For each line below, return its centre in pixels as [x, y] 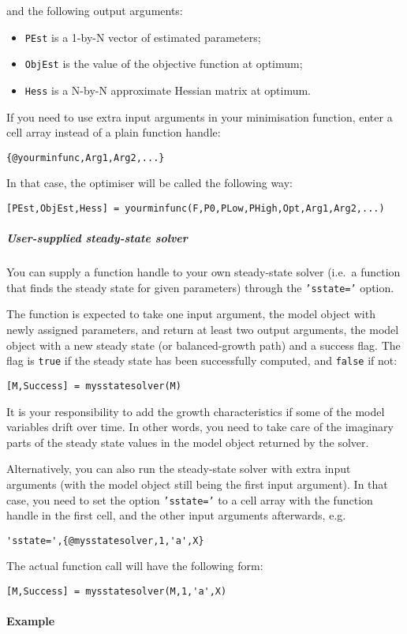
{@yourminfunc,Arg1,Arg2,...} [86, 158]
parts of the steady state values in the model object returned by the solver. [188, 442]
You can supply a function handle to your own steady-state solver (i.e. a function [203, 272]
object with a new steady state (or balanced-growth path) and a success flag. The [203, 345]
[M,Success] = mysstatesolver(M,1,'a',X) [117, 592]
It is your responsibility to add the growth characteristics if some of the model [196, 411]
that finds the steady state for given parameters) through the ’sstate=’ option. [200, 287]
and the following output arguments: [95, 10]
